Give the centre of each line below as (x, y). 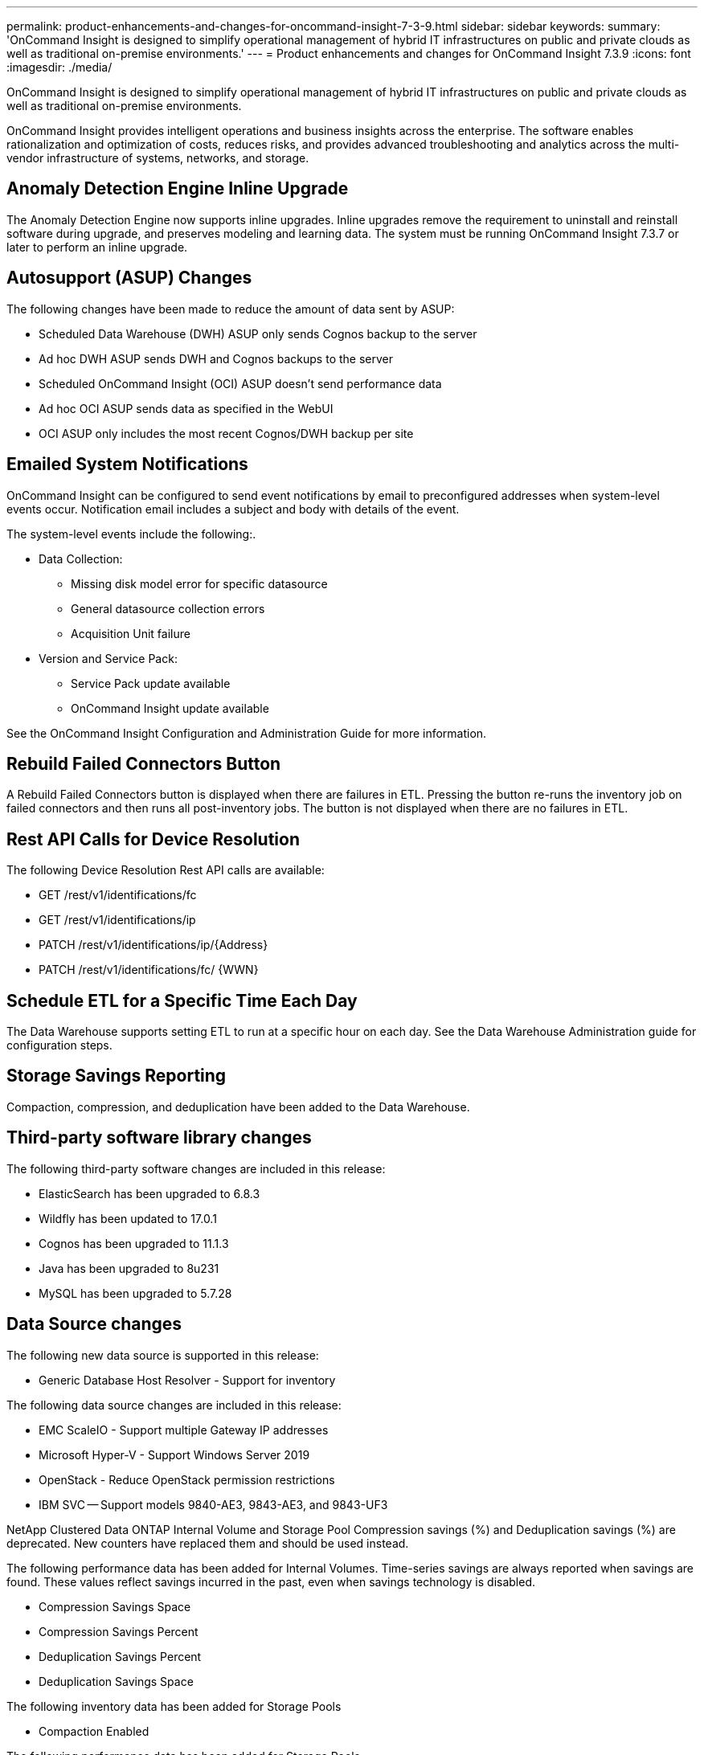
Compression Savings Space (115, 1606)
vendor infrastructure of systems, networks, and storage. (158, 158)
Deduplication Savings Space (116, 1681)
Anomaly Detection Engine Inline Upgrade (178, 189)
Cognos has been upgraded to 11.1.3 (134, 1243)
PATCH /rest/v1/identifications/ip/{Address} (153, 945)
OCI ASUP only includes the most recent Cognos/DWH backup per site (226, 433)
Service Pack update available (151, 683)
